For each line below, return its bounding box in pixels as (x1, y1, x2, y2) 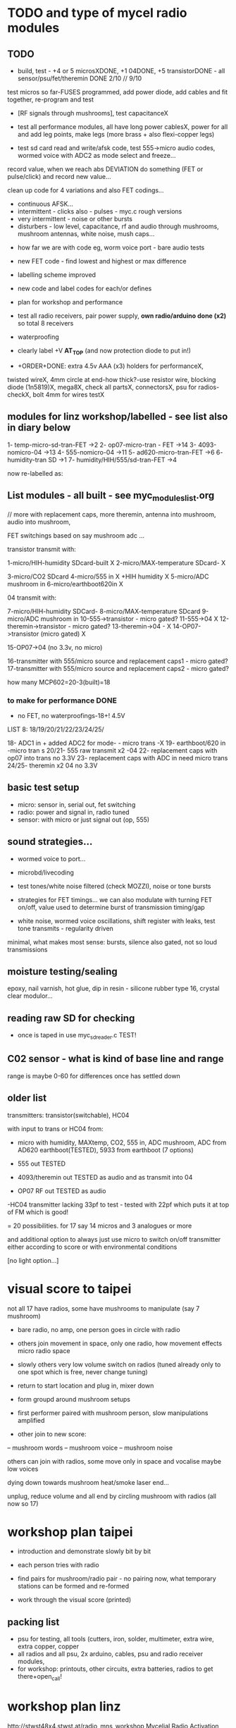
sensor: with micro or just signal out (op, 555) (17, 815, 150, 824)
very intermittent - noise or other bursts (17, 215, 132, 223)
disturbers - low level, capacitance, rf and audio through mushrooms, (17, 222, 220, 230)
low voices (7, 1464, 39, 1473)
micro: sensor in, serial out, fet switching (17, 800, 136, 808)
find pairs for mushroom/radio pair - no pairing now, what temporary (17, 1574, 216, 1583)
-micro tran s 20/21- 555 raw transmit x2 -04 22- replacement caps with (7, 746, 218, 755)
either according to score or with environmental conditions (7, 1242, 178, 1251)
